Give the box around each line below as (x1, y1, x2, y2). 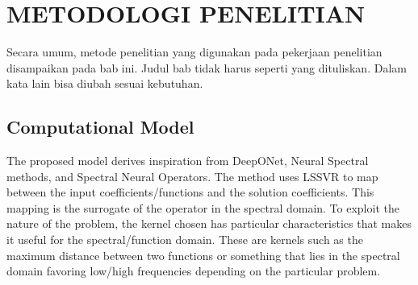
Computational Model (6, 114, 194, 139)
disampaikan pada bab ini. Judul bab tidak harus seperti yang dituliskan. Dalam (6, 59, 407, 76)
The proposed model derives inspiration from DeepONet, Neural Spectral (6, 152, 369, 169)
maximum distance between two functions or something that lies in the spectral (6, 246, 400, 263)
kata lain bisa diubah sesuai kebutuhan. (6, 75, 203, 92)
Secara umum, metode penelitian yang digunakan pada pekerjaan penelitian (6, 43, 382, 60)
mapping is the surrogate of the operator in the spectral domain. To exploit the (6, 199, 399, 216)
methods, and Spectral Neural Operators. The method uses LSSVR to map (6, 167, 378, 184)
